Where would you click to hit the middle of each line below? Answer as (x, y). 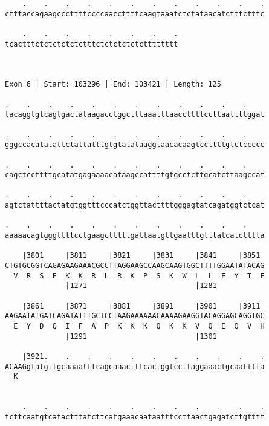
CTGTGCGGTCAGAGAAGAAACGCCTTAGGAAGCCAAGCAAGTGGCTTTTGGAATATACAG (135, 266)
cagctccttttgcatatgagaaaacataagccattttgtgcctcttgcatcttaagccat (135, 175)
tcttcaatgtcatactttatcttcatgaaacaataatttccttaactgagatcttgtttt (135, 417)
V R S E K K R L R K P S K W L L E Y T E (139, 276)
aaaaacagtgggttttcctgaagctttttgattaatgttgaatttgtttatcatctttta (135, 236)
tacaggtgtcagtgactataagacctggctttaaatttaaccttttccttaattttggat (135, 115)
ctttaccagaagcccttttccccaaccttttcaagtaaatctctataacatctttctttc (135, 14)
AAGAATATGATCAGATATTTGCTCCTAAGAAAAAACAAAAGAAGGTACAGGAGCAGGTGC (135, 316)
